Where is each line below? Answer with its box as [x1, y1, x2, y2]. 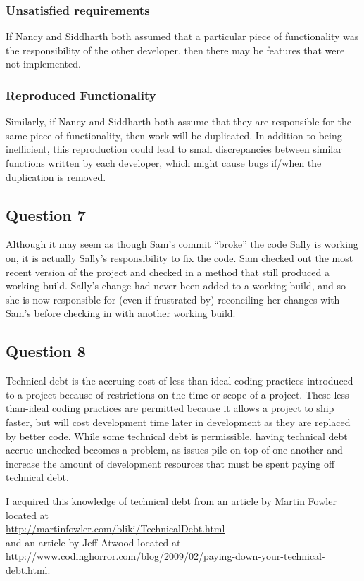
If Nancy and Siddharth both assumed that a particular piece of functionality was [6, 29, 359, 44]
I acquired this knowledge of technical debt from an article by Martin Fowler [6, 493, 337, 508]
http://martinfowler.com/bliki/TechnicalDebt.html [6, 521, 225, 536]
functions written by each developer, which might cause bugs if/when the [6, 156, 322, 170]
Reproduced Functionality [6, 86, 156, 104]
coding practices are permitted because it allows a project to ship [52, 401, 334, 416]
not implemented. [6, 56, 81, 71]
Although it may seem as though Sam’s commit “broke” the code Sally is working [6, 237, 358, 251]
